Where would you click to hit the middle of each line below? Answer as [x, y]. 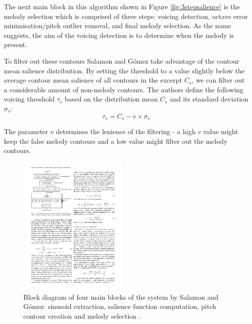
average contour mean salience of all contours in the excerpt [93, 80]
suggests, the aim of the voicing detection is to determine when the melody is [119, 35]
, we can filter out [218, 80]
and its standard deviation [209, 99]
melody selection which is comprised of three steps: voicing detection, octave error [126, 16]
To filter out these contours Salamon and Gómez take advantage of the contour [122, 60]
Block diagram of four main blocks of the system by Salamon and [121, 297]
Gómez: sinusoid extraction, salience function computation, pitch [120, 306]
